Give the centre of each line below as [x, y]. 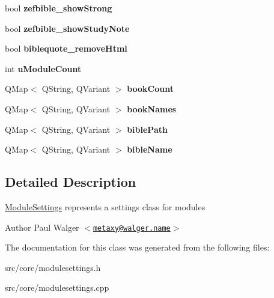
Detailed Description [71, 182]
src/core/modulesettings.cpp [57, 287]
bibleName [150, 149]
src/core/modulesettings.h [53, 267]
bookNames [152, 108]
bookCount [150, 89]
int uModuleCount [43, 68]
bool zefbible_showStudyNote [67, 28]
